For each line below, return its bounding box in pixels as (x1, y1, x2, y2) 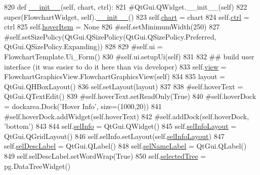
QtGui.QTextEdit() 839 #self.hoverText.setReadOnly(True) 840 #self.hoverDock (4, 91, 256, 101)
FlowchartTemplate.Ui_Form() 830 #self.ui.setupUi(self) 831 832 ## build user (4, 51, 254, 61)
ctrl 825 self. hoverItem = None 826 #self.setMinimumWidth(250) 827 (4, 21, 220, 32)
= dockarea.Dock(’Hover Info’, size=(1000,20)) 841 (4, 100, 162, 111)
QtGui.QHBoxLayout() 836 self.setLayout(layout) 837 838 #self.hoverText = (4, 81, 243, 91)
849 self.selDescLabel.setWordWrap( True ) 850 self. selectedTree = (4, 150, 206, 161)
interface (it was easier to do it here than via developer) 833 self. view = (4, 61, 227, 72)
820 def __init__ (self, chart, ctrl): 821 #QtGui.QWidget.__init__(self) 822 (4, 2, 247, 12)
